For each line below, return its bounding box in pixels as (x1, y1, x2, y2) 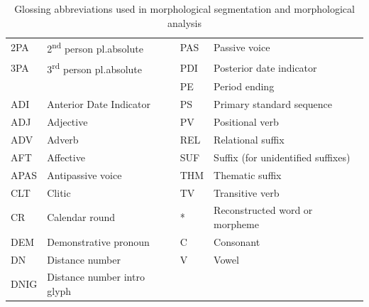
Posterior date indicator (214, 60, 317, 75)
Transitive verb (214, 185, 280, 200)
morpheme (214, 216, 259, 231)
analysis (167, 15, 202, 30)
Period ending (214, 79, 275, 94)
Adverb (47, 131, 79, 146)
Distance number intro (47, 269, 145, 284)
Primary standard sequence (214, 97, 333, 112)
